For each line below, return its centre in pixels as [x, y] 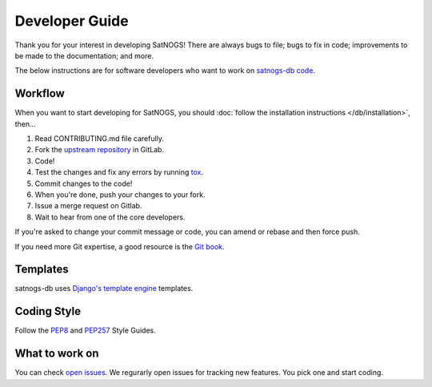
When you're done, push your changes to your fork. [120, 194]
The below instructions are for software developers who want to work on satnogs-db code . [165, 71]
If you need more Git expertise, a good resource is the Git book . [120, 246]
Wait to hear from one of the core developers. [110, 217]
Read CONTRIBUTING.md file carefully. [99, 139]
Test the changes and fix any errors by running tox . [119, 172]
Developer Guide [72, 21]
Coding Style [48, 311]
